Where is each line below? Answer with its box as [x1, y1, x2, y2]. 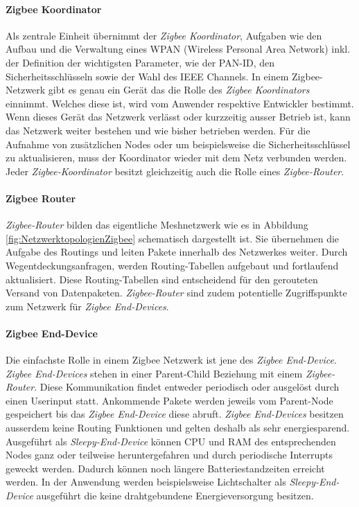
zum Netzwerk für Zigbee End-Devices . [6, 299, 169, 313]
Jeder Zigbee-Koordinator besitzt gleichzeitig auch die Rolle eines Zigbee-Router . [6, 163, 344, 178]
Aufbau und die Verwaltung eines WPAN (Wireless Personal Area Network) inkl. [6, 42, 351, 56]
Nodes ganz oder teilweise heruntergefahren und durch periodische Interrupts [6, 447, 333, 462]
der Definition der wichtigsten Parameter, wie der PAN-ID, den [6, 55, 274, 69]
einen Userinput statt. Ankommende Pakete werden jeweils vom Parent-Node [6, 393, 333, 407]
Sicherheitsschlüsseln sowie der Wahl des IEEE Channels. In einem [6, 69, 289, 83]
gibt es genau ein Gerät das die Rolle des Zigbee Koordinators [48, 82, 310, 97]
